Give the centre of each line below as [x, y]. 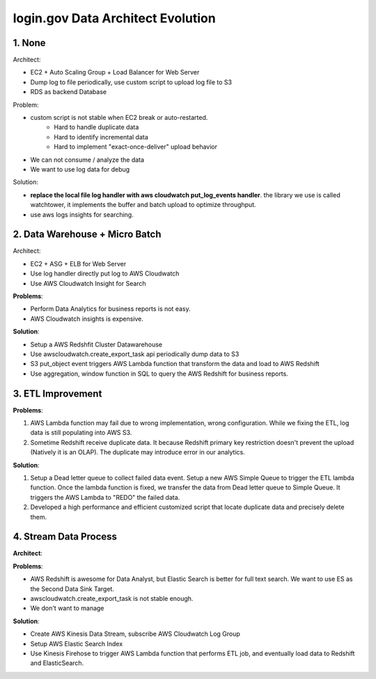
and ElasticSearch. [57, 663]
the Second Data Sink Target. [72, 588]
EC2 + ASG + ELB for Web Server [78, 264]
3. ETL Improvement [57, 394]
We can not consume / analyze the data [87, 160]
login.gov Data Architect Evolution [114, 18]
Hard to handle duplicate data [96, 127]
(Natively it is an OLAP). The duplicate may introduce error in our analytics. [138, 452]
